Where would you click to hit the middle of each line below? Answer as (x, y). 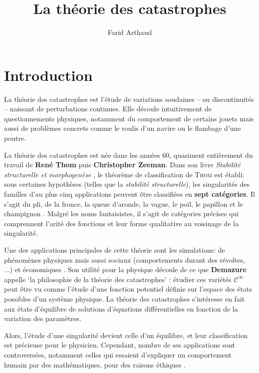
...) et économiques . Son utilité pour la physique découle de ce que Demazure (125, 269)
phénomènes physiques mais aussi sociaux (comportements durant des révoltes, (125, 259)
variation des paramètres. (43, 318)
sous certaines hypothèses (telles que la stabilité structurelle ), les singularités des (127, 184)
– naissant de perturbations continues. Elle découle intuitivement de (108, 109)
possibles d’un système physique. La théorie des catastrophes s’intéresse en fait (125, 298)
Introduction (48, 75)
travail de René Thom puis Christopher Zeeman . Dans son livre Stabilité (122, 165)
